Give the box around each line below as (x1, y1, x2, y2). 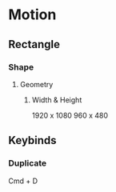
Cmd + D (8, 176, 38, 186)
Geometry (19, 79, 54, 89)
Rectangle (8, 38, 60, 51)
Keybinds (8, 134, 58, 147)
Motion (8, 6, 57, 24)
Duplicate (8, 158, 47, 169)
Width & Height (31, 94, 82, 105)
